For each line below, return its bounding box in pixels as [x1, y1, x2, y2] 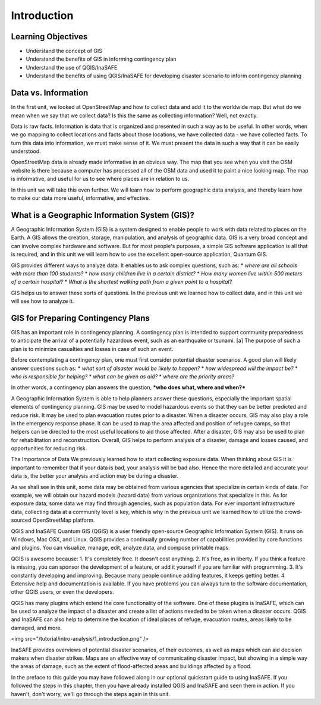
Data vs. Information [11, 88, 89, 98]
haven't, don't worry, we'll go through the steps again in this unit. [11, 690, 171, 697]
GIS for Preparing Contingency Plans [11, 313, 150, 323]
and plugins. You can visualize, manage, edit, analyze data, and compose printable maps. [11, 544, 230, 552]
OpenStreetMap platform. [32, 516, 95, 524]
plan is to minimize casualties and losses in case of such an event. [11, 345, 174, 352]
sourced [11, 516, 32, 524]
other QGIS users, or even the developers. [11, 588, 114, 596]
